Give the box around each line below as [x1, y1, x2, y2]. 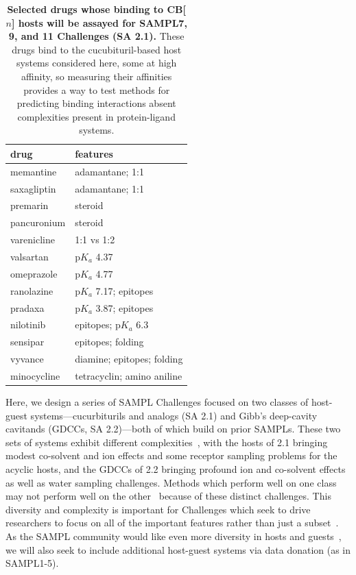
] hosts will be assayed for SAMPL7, [11, 15, 187, 29]
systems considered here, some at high [16, 56, 177, 70]
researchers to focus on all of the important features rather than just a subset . [5, 515, 339, 530]
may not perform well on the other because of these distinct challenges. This [5, 489, 331, 503]
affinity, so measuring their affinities [21, 69, 172, 83]
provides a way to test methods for [23, 82, 170, 97]
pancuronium [10, 215, 66, 230]
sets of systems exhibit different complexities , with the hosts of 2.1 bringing [5, 435, 328, 449]
